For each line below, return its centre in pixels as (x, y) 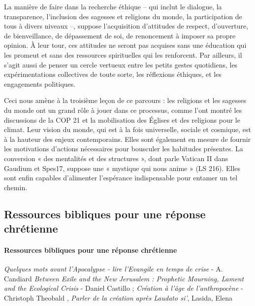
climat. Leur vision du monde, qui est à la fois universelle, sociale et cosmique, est (128, 129)
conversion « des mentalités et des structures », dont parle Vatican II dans (116, 158)
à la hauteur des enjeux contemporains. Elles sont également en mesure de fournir (127, 139)
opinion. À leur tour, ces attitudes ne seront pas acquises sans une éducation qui (125, 45)
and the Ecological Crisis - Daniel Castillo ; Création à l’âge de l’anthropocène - (124, 288)
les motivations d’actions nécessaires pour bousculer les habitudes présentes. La (124, 149)
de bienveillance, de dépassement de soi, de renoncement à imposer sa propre (120, 35)
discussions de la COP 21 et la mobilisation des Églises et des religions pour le (122, 119)
